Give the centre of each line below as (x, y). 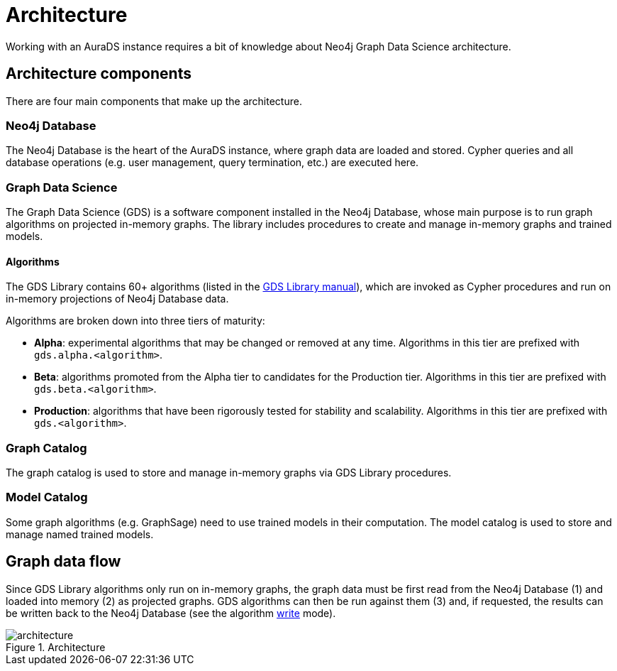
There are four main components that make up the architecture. (154, 101)
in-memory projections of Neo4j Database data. (117, 299)
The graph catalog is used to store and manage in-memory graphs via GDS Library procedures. (229, 473)
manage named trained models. (80, 534)
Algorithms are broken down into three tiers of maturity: (135, 321)
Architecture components (99, 74)
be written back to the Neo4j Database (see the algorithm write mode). (171, 613)
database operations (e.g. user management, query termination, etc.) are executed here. (212, 163)
